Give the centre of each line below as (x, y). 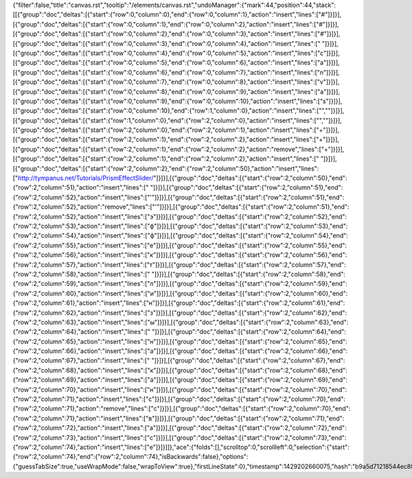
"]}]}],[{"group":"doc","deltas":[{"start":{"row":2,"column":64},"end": (249, 332)
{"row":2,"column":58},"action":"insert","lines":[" (81, 274)
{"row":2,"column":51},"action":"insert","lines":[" (81, 187)
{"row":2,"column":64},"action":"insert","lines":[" (82, 332)
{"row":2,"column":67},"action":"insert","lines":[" (81, 361)
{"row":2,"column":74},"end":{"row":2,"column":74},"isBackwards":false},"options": (130, 457)
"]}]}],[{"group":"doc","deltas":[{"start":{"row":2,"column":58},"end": (249, 274)
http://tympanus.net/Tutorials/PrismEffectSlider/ (85, 178)
